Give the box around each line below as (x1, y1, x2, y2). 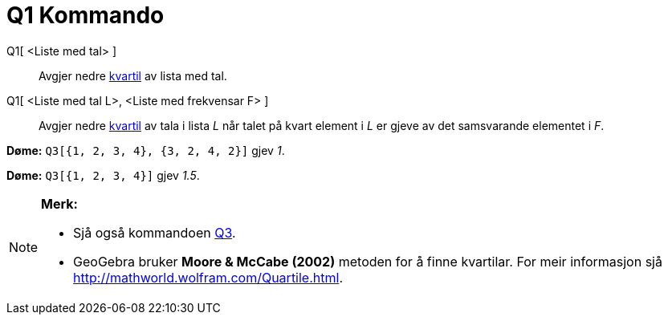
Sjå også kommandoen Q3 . (73, 224, 236, 241)
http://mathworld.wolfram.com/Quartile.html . (73, 269, 343, 286)
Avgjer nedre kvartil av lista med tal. (39, 68, 227, 83)
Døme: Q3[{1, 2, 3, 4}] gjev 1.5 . (6, 168, 200, 182)
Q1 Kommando (6, 2, 165, 29)
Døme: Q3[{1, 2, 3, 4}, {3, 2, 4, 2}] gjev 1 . (6, 143, 285, 157)
